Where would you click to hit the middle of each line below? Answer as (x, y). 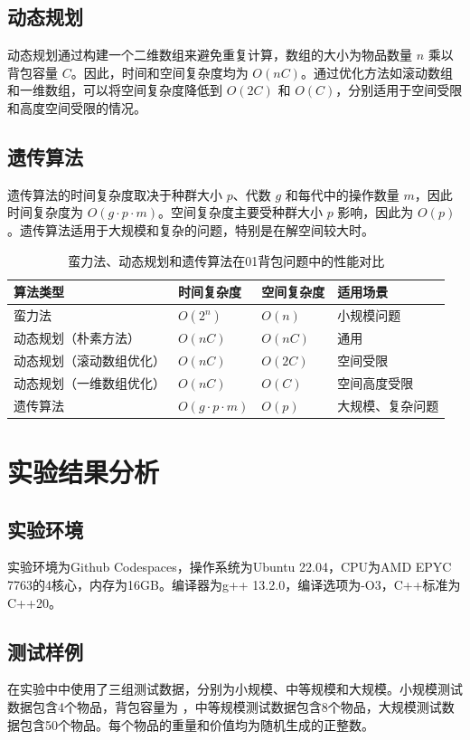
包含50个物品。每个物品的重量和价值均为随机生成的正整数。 (197, 724)
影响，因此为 (376, 212)
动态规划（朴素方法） (77, 338)
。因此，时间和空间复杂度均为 (160, 72)
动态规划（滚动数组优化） (89, 361)
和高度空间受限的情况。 (77, 107)
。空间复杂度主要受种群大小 (240, 212)
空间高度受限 (376, 382)
